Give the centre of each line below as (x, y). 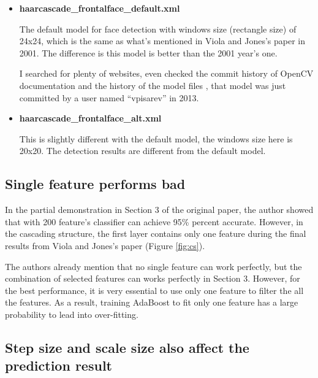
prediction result (59, 365)
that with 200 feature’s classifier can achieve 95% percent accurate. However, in (154, 221)
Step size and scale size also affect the (127, 347)
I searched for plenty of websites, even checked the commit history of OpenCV (166, 73)
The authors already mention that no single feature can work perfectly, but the (153, 266)
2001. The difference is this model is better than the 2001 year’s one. (148, 52)
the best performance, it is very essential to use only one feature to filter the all (154, 290)
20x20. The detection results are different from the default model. (142, 151)
